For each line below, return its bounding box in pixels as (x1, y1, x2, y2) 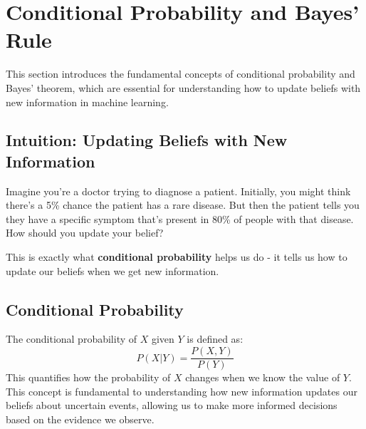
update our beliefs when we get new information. (6, 263, 219, 278)
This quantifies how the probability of (6, 370, 171, 385)
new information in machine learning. (6, 94, 169, 109)
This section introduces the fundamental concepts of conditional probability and (6, 66, 355, 81)
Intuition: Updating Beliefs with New (6, 129, 288, 151)
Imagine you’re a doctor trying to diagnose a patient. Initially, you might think (6, 183, 351, 198)
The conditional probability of (6, 331, 137, 346)
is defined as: (187, 331, 244, 346)
